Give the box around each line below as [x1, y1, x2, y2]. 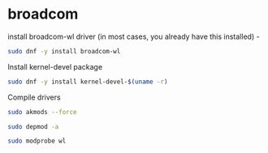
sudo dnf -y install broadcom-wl [7, 47, 121, 55]
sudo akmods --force [7, 108, 78, 116]
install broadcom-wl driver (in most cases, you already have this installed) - [7, 32, 261, 41]
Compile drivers [7, 92, 62, 102]
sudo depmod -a [7, 122, 59, 130]
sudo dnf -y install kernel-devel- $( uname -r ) [7, 78, 168, 86]
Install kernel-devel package [7, 62, 103, 71]
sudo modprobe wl [7, 137, 67, 146]
